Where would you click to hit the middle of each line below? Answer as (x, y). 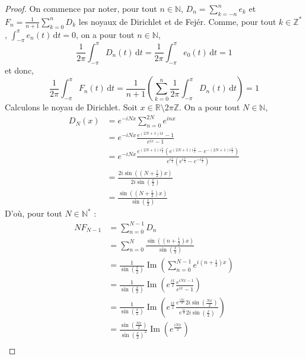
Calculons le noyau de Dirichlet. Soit (71, 107)
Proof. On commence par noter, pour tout (81, 8)
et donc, (19, 70)
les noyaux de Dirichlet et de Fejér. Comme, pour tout (177, 21)
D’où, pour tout (34, 213)
